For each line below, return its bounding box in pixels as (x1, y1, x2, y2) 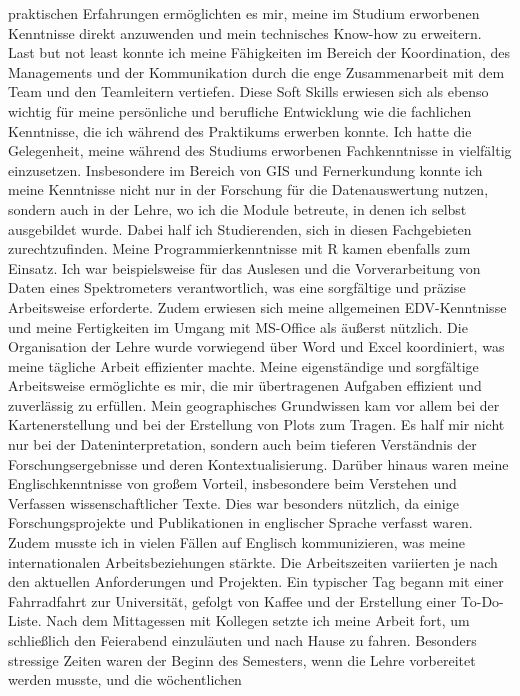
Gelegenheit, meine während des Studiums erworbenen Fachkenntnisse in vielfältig (8, 140, 512, 161)
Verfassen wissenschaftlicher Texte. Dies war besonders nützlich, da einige (8, 492, 459, 513)
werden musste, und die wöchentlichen (8, 669, 242, 690)
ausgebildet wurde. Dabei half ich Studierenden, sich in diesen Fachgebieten (8, 218, 472, 239)
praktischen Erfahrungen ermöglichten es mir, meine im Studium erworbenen (8, 3, 480, 23)
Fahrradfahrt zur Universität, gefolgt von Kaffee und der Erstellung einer (8, 590, 457, 611)
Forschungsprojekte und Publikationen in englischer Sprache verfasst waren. (8, 512, 473, 533)
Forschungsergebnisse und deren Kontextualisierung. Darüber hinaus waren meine (8, 453, 509, 474)
